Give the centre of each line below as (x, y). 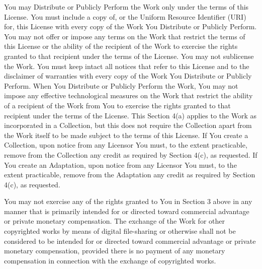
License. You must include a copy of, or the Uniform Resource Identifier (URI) (125, 16)
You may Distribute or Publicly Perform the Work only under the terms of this (126, 7)
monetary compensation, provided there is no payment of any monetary (115, 251)
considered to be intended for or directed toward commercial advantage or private (130, 241)
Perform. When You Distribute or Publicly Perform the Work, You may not (121, 85)
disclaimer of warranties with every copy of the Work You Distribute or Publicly (128, 76)
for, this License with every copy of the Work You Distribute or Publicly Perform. (130, 26)
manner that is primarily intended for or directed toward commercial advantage (127, 211)
